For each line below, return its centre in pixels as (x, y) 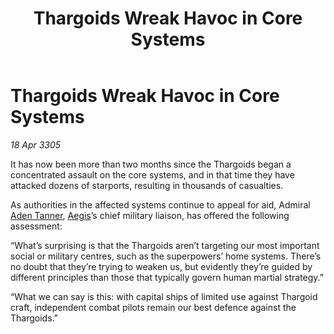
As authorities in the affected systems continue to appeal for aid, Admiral (160, 204)
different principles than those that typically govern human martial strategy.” (167, 277)
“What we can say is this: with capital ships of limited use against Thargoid (164, 296)
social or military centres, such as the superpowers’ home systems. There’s (166, 256)
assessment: (36, 226)
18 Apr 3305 (36, 144)
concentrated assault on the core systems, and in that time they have (152, 174)
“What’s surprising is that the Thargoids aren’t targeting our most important (165, 245)
